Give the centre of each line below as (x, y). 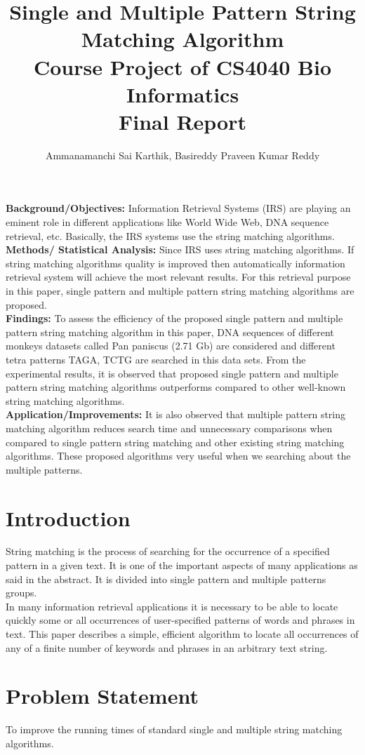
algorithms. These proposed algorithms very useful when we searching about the (178, 456)
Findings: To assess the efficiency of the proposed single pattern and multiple (174, 318)
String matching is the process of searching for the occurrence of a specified (168, 551)
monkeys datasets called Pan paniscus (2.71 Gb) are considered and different (171, 346)
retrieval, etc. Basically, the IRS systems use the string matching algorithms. (170, 235)
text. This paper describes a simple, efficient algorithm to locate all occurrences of (182, 634)
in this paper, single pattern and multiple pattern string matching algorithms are (180, 291)
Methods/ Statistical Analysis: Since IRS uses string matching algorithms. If (180, 249)
